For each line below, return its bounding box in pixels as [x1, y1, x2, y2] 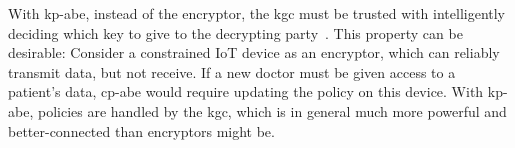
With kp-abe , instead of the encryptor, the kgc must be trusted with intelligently [8, 3, 506, 23]
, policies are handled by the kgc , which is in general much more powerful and [29, 100, 507, 121]
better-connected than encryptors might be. [8, 120, 275, 141]
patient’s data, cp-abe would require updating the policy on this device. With [8, 81, 484, 102]
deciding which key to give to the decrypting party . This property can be [8, 22, 463, 43]
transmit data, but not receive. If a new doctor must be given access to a [8, 61, 456, 82]
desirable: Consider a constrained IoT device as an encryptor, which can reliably [8, 42, 500, 63]
